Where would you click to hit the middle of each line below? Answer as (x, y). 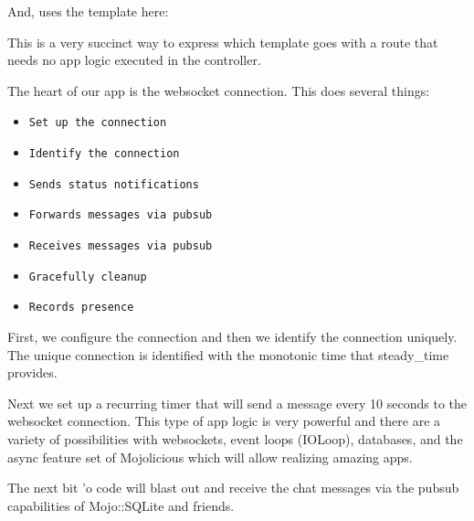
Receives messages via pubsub (121, 246)
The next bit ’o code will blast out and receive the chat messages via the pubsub (233, 488)
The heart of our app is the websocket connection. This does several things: (219, 90)
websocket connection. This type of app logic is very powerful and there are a (224, 421)
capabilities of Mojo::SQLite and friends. (121, 505)
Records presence (81, 308)
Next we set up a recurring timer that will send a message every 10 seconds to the (237, 403)
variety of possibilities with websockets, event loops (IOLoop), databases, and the (235, 438)
